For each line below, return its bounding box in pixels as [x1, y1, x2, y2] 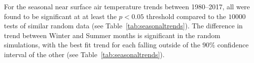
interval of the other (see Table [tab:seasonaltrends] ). [4, 49, 165, 59]
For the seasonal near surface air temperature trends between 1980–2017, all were [4, 1, 250, 11]
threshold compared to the [146, 11, 226, 21]
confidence [217, 40, 249, 50]
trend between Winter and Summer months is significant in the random [4, 30, 220, 40]
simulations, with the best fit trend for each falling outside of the [4, 40, 200, 50]
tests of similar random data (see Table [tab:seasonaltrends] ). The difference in [4, 21, 243, 31]
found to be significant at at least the [4, 11, 117, 21]
